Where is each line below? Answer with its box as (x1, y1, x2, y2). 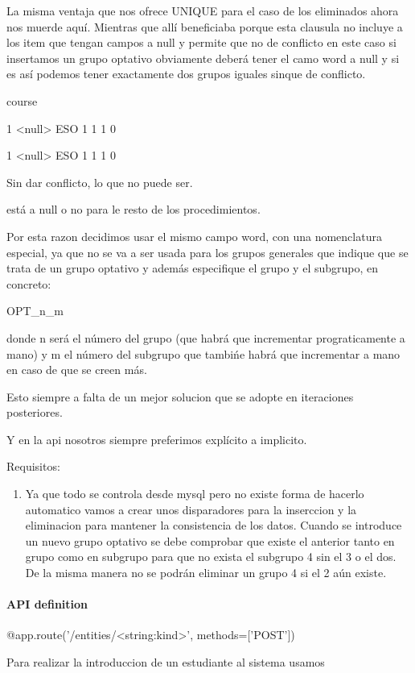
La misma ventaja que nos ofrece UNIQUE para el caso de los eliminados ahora (6, 2, 399, 19)
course (6, 92, 38, 109)
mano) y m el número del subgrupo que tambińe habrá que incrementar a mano (6, 345, 401, 362)
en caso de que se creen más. (6, 361, 147, 378)
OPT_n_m (6, 302, 64, 319)
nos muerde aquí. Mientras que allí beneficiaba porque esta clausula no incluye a (6, 18, 403, 35)
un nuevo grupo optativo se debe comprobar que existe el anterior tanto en (25, 532, 395, 549)
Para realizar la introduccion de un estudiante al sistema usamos (6, 654, 325, 671)
